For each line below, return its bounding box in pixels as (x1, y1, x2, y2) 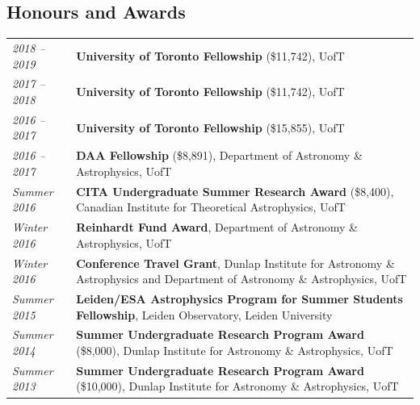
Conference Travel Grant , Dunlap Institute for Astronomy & (76, 254, 395, 271)
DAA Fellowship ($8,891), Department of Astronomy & (76, 147, 363, 164)
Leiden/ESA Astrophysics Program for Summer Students (76, 290, 403, 307)
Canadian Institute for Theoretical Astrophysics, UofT (76, 198, 346, 215)
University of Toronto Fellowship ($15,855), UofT (76, 119, 345, 136)
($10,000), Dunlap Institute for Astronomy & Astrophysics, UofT (76, 378, 399, 395)
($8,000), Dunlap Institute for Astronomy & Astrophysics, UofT (76, 342, 393, 359)
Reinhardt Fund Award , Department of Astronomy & (76, 219, 358, 236)
